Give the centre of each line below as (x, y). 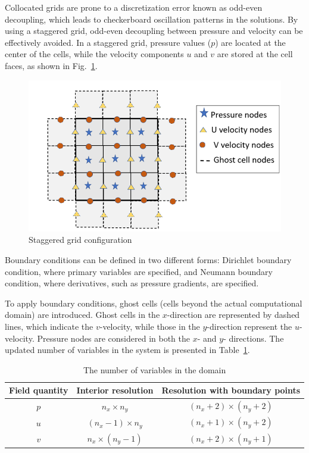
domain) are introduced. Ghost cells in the (82, 315)
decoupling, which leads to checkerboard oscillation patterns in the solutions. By (152, 19)
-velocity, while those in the (150, 326)
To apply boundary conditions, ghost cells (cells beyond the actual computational (154, 303)
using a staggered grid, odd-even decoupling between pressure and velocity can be (154, 31)
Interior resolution (115, 390)
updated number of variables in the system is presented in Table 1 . (127, 350)
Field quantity (39, 390)
